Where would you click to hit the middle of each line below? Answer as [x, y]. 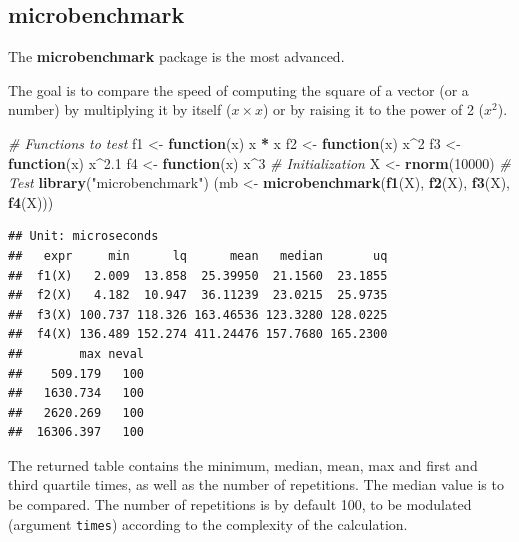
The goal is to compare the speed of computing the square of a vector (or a [238, 89]
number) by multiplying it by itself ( [120, 109]
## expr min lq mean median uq [198, 255]
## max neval [76, 353]
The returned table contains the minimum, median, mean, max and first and [243, 464]
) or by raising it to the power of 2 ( [373, 109]
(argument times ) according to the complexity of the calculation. [208, 523]
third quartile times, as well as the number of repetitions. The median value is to [256, 484]
